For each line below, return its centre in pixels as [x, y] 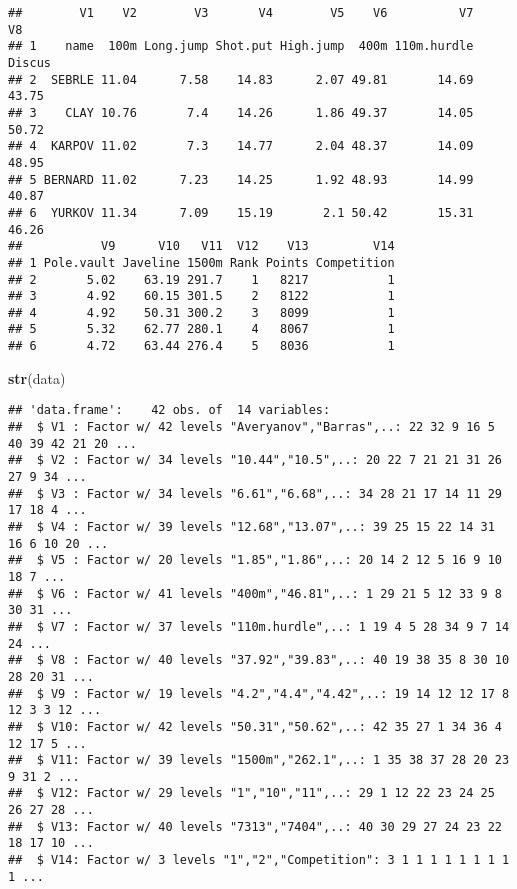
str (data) [37, 377]
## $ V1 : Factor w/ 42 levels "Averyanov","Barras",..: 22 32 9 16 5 [251, 427]
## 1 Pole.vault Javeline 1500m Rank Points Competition [201, 262]
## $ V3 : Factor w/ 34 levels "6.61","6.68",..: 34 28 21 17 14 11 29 [255, 493]
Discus [29, 62]
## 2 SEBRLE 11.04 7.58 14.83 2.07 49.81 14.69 [241, 79]
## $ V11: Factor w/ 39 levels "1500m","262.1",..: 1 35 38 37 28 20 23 [259, 760]
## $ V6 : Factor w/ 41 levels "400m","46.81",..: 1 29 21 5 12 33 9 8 [255, 593]
